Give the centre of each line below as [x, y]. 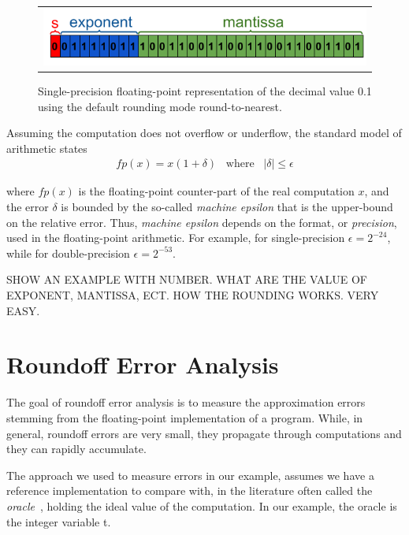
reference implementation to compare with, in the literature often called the [190, 490]
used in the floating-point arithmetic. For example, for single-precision [176, 238]
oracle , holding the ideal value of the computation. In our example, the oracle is [202, 505]
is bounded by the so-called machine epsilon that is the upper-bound [227, 207]
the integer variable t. [59, 521]
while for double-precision [68, 253]
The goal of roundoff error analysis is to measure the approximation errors [186, 402]
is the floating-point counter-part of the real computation [216, 191]
